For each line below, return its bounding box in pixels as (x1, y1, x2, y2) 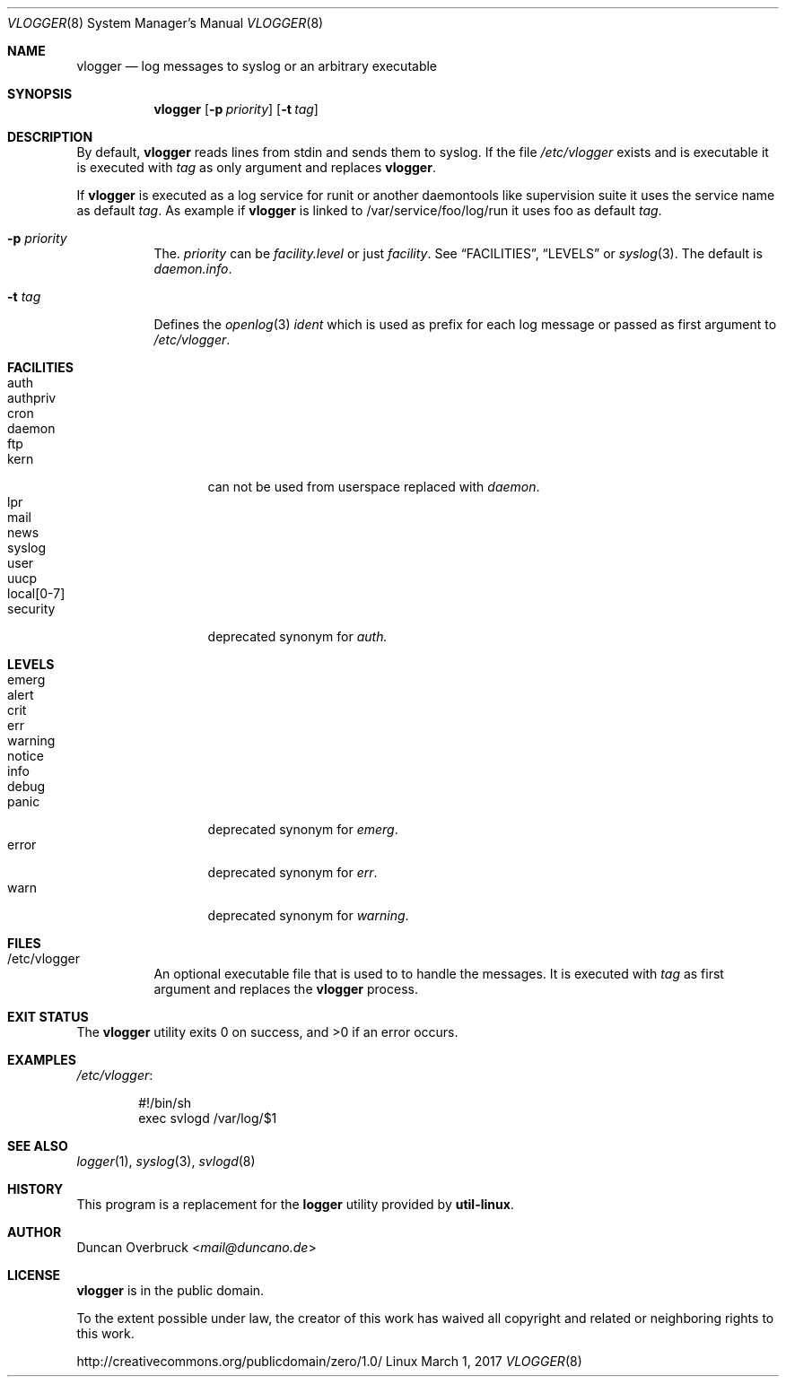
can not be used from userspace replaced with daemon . (207, 479, 540, 494)
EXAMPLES (7, 1052, 76, 1067)
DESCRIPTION (7, 129, 93, 144)
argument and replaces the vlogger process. (153, 981, 418, 997)
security (7, 601, 56, 616)
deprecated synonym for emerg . (207, 822, 398, 837)
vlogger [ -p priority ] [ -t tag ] (153, 101, 319, 117)
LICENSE (7, 1267, 61, 1283)
